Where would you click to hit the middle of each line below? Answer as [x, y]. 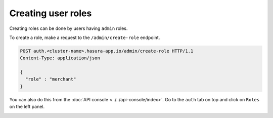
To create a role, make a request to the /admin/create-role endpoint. [85, 37]
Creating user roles [51, 13]
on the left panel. [27, 107]
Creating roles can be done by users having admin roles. [69, 28]
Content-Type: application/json [60, 58]
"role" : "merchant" [51, 79]
